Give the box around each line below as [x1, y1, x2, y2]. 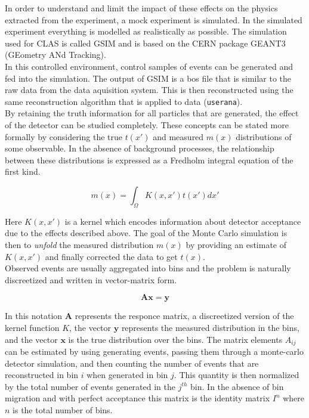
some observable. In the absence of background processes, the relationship [5, 142, 274, 154]
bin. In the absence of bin [190, 380, 284, 392]
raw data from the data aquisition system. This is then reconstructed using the [5, 83, 293, 96]
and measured [153, 130, 204, 143]
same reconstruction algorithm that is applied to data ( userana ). [5, 95, 243, 107]
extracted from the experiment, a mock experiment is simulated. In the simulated [5, 13, 302, 26]
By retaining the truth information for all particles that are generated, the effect [5, 107, 299, 119]
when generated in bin [86, 369, 168, 381]
